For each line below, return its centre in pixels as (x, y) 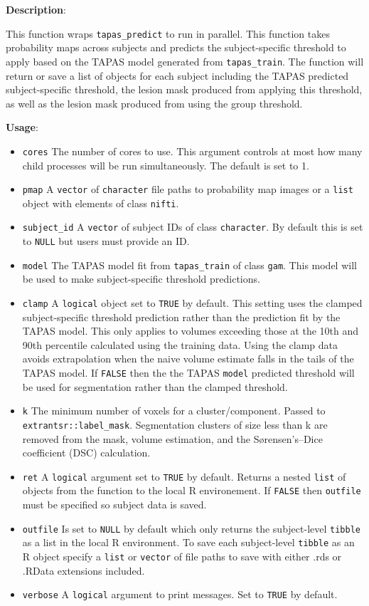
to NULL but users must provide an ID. (106, 241)
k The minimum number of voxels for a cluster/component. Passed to (174, 411)
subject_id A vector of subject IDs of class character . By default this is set (193, 227)
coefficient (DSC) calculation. (86, 453)
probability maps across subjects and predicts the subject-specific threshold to (176, 47)
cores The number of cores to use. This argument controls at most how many (192, 151)
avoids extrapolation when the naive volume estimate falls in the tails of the (188, 359)
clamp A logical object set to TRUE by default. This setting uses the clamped (192, 303)
